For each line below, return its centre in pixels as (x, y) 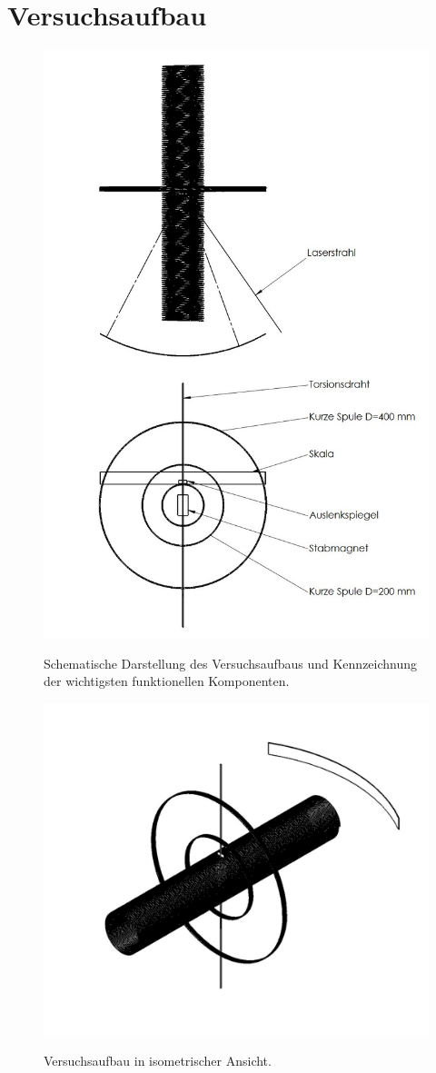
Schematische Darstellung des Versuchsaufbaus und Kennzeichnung (231, 663)
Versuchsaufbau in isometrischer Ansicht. (158, 1060)
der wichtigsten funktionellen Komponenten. (167, 681)
